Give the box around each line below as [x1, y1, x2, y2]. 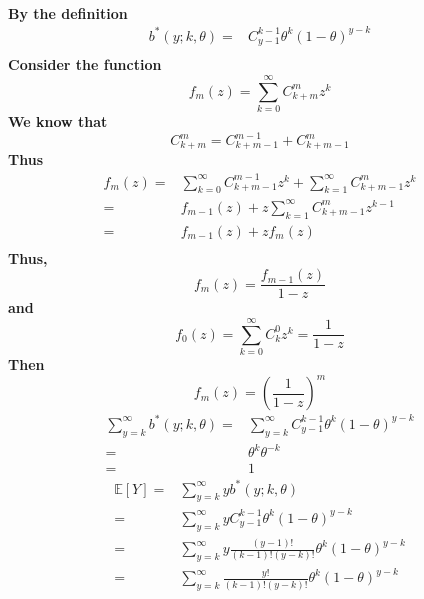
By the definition [8, 2, 128, 23]
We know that [8, 110, 108, 131]
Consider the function [8, 54, 162, 75]
